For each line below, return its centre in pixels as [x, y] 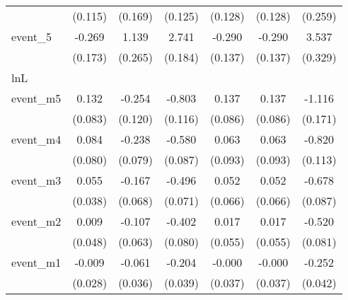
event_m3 [36, 180]
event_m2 [36, 221]
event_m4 [36, 139]
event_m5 [36, 98]
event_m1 [36, 262]
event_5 [31, 36]
